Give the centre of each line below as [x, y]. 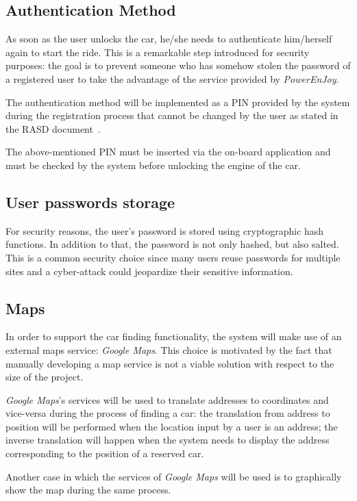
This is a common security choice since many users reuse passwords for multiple [173, 257]
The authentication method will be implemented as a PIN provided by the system [178, 102]
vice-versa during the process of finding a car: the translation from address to [168, 413]
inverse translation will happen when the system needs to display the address [168, 440]
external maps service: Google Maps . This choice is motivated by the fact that [169, 349]
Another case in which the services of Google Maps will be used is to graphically [174, 476]
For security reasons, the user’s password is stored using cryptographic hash [165, 230]
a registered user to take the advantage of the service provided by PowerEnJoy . [172, 78]
